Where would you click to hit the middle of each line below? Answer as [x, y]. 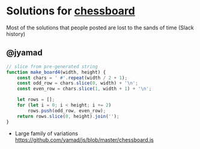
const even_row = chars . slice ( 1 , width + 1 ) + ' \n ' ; [84, 89]
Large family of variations [46, 133]
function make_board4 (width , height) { [56, 72]
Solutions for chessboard [71, 11]
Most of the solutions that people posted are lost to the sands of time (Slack [100, 28]
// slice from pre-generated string [52, 66]
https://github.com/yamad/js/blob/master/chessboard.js [84, 139]
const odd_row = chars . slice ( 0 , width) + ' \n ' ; [77, 83]
